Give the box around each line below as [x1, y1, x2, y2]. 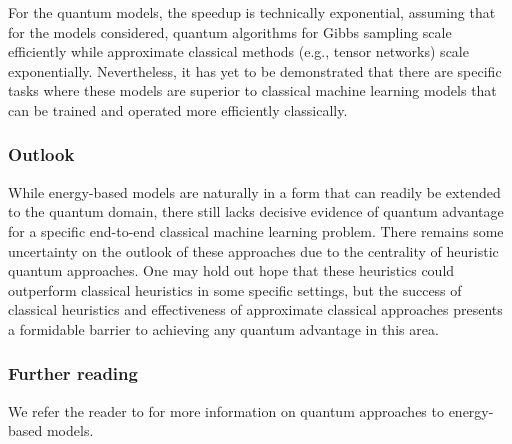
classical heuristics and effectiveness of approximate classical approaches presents [8, 299, 503, 320]
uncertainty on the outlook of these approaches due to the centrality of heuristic [8, 240, 499, 261]
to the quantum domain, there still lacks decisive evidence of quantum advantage [8, 201, 504, 222]
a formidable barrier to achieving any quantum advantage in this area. [8, 318, 439, 339]
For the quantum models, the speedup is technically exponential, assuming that [8, 2, 496, 22]
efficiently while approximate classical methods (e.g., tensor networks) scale [8, 41, 469, 62]
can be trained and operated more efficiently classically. [8, 99, 348, 120]
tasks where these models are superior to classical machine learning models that [8, 80, 497, 101]
